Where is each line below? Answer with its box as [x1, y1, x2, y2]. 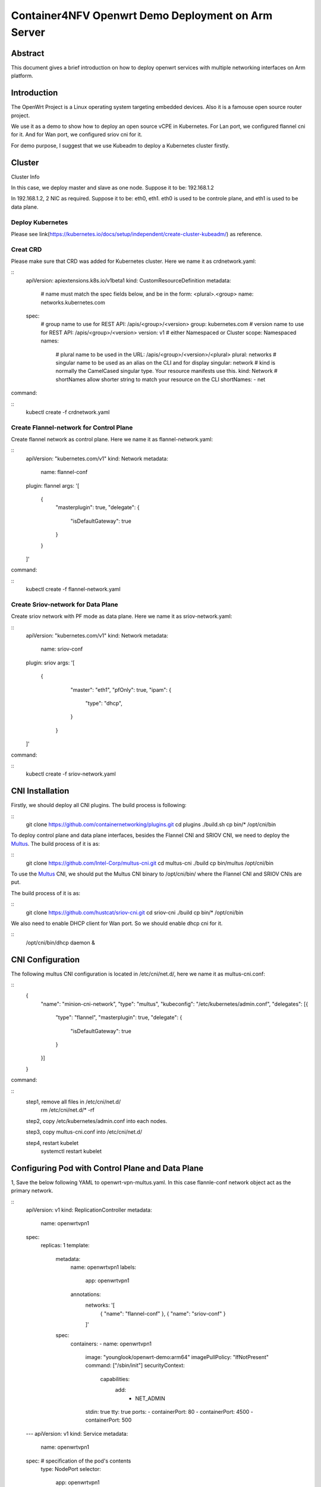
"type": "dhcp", [85, 699, 123, 707]
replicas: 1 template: [40, 1242, 90, 1249]
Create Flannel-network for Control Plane [11, 423, 133, 431]
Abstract [11, 48, 45, 58]
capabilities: [100, 1375, 130, 1382]
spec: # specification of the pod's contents [26, 1457, 131, 1464]
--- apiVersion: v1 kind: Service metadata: [26, 1430, 128, 1437]
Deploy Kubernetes [11, 218, 68, 226]
